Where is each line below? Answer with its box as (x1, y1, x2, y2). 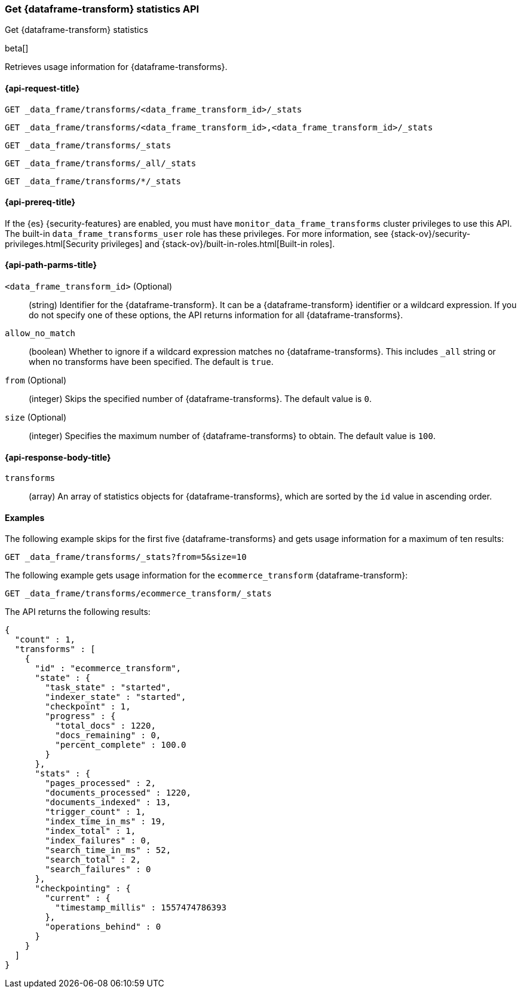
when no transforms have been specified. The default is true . (29, 357, 274, 367)
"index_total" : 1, (45, 826, 136, 836)
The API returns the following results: (5, 607, 151, 617)
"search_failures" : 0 (45, 864, 151, 875)
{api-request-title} (5, 83, 80, 93)
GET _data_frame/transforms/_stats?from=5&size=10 (5, 552, 247, 562)
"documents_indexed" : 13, (45, 797, 171, 808)
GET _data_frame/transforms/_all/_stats (5, 158, 197, 168)
